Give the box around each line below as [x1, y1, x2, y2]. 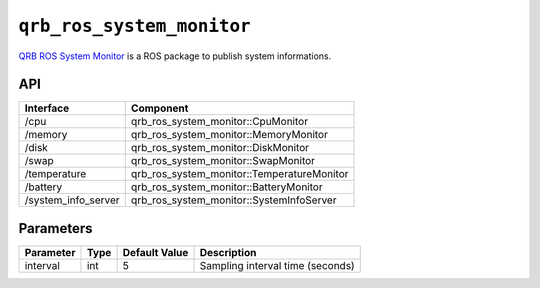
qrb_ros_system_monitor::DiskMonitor [130, 141, 310, 155]
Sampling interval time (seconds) [199, 258, 355, 272]
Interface [24, 101, 70, 115]
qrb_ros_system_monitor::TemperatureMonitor [130, 167, 349, 181]
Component [130, 101, 189, 115]
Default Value [122, 245, 189, 259]
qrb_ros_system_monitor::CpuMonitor [130, 115, 309, 129]
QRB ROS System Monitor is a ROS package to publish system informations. [18, 50, 332, 62]
